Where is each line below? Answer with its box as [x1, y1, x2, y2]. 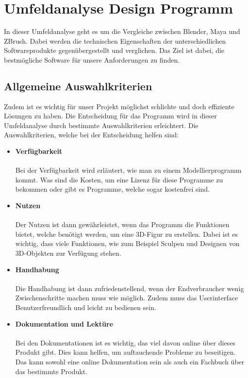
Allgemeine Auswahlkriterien [4, 78, 152, 93]
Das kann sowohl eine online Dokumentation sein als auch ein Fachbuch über [15, 356, 245, 366]
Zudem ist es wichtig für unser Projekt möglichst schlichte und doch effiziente [4, 101, 234, 111]
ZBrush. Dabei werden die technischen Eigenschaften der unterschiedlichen [4, 35, 226, 46]
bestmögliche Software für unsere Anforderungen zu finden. [4, 54, 180, 65]
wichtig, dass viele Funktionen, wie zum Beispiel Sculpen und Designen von [15, 238, 240, 248]
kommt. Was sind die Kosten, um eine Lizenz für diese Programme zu [15, 174, 223, 184]
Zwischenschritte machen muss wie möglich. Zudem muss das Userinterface [15, 293, 238, 303]
